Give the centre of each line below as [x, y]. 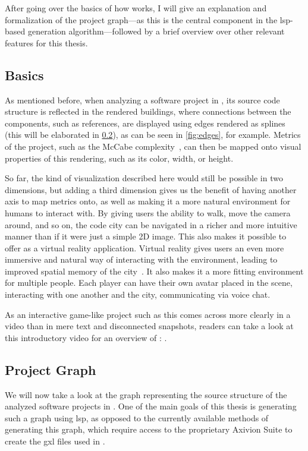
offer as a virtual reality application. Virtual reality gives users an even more [144, 247]
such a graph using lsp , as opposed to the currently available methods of [137, 417]
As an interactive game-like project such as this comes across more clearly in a [148, 314]
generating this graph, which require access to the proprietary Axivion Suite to [149, 429]
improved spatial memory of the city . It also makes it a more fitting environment [154, 271]
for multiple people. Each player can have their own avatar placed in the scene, [149, 283]
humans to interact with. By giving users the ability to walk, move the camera [148, 212]
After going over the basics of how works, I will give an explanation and [136, 8]
